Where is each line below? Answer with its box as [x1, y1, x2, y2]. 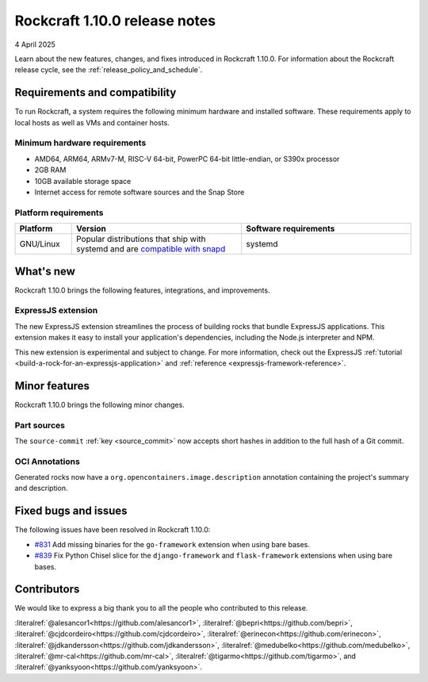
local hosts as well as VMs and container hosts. [14, 117, 170, 127]
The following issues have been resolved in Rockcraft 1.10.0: [14, 525, 211, 534]
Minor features [14, 379, 90, 393]
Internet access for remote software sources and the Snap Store [34, 187, 245, 197]
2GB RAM [34, 165, 67, 174]
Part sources [14, 420, 65, 431]
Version [75, 223, 107, 234]
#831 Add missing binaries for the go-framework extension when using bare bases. [34, 539, 311, 549]
